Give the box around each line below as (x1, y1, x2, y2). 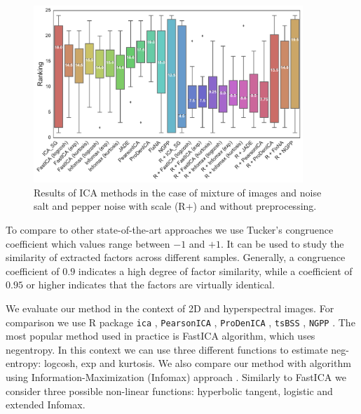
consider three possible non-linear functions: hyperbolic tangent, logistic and (6, 383, 333, 398)
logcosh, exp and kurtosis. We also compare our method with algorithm (43, 356, 351, 370)
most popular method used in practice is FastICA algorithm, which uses (6, 328, 315, 343)
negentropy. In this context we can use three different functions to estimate (6, 342, 328, 356)
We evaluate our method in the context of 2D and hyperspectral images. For (6, 300, 334, 315)
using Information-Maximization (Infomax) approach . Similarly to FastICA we (6, 370, 346, 385)
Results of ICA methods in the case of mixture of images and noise (34, 185, 322, 199)
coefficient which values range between (6, 236, 170, 251)
